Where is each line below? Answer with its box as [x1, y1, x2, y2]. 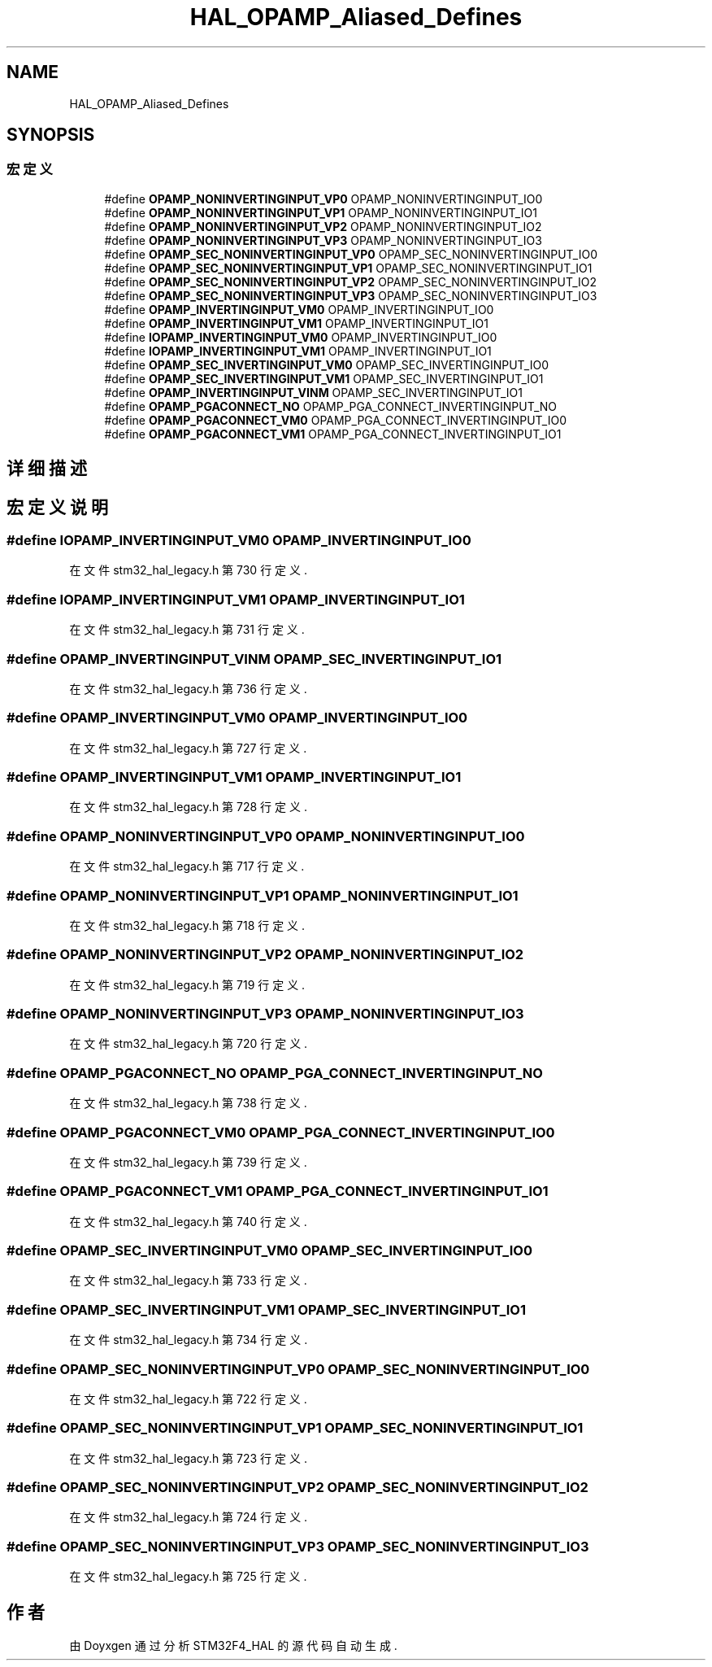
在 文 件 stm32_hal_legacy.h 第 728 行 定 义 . [69, 800, 307, 814]
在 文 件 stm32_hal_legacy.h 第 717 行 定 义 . [69, 859, 305, 874]
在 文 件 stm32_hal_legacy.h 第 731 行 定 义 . [69, 622, 305, 637]
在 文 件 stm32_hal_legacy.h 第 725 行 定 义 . [69, 1569, 307, 1584]
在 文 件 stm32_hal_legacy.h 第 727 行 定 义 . [69, 740, 307, 755]
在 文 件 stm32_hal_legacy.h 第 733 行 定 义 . [69, 1273, 307, 1288]
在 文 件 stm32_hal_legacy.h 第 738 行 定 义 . [69, 1096, 307, 1111]
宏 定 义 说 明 [7, 496, 108, 517]
